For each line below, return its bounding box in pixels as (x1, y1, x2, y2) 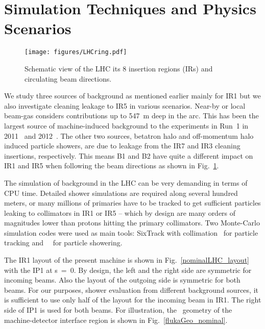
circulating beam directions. (25, 73, 112, 84)
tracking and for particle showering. (4, 237, 123, 248)
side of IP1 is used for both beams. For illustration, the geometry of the (4, 305, 232, 315)
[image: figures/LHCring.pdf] (25, 48, 127, 56)
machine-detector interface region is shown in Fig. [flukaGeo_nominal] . (4, 314, 228, 325)
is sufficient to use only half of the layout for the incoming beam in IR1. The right (4, 294, 261, 305)
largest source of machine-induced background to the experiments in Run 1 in (4, 120, 249, 131)
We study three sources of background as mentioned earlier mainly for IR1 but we (4, 90, 261, 101)
